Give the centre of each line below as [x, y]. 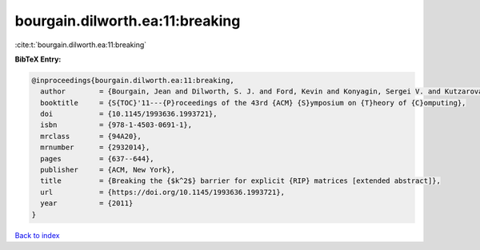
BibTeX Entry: [38, 59]
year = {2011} [87, 203]
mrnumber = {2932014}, [95, 147]
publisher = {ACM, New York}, [108, 170]
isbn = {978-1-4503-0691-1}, [116, 125]
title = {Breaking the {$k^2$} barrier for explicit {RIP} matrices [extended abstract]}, [241, 181]
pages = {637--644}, [98, 159]
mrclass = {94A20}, [91, 136]
